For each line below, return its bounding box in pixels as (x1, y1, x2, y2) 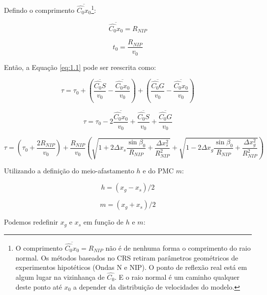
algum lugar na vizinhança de (15, 271, 105, 282)
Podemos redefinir (4, 217, 59, 227)
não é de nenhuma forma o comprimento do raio (105, 242, 251, 253)
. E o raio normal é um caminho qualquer (115, 271, 239, 282)
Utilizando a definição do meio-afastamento (4, 165, 134, 176)
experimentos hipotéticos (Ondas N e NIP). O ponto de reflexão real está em (15, 262, 247, 272)
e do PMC (143, 165, 174, 176)
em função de (83, 217, 124, 227)
